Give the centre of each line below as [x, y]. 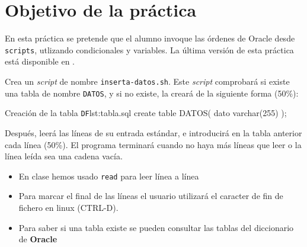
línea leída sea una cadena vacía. [64, 156]
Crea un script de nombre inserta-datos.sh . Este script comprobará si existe [147, 81]
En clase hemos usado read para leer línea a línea [109, 176]
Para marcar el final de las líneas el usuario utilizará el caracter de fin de [151, 196]
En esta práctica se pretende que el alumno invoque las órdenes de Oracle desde [150, 38]
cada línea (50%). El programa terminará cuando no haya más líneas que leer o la [153, 144]
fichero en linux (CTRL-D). [68, 207]
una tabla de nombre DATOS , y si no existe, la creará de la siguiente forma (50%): [152, 93]
